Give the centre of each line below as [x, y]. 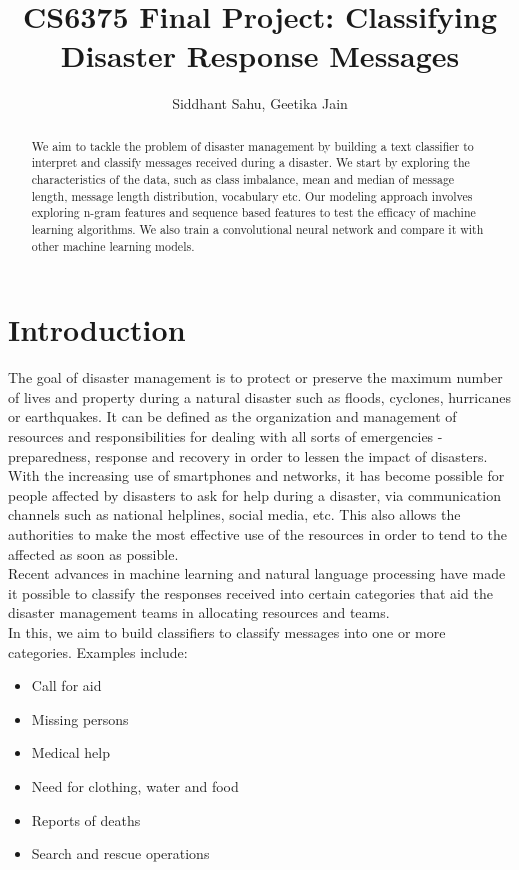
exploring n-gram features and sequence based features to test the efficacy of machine [253, 212]
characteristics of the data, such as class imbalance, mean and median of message [243, 179]
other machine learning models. [113, 245]
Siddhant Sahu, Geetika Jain [260, 103]
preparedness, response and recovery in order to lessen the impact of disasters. [248, 455]
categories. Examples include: [98, 651]
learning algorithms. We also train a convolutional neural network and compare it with [257, 228]
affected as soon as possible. [93, 553]
